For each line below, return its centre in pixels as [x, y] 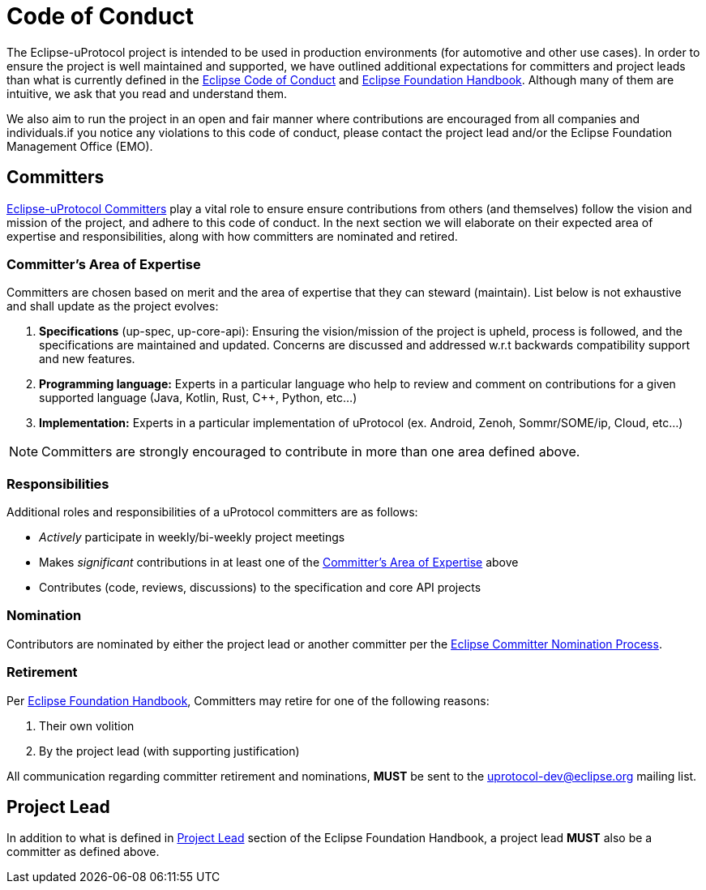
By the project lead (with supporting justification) [169, 751]
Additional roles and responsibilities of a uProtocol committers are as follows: [212, 512]
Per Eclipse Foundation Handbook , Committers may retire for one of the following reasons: [248, 700]
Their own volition [87, 725]
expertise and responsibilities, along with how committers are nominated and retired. [232, 236]
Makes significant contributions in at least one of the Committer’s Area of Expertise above [279, 563]
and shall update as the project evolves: [113, 306]
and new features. [87, 359]
